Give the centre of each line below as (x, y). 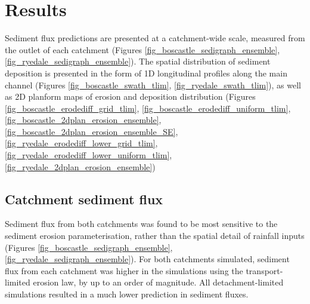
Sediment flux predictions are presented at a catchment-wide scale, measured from (155, 38)
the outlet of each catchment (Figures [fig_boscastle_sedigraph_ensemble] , (142, 49)
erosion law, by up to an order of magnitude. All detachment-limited (158, 282)
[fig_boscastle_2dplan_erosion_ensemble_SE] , (92, 131)
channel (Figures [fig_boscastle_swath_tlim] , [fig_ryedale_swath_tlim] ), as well (153, 85)
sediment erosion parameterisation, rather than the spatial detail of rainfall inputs (155, 236)
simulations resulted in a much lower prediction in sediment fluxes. (127, 294)
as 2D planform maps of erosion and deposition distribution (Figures (130, 96)
